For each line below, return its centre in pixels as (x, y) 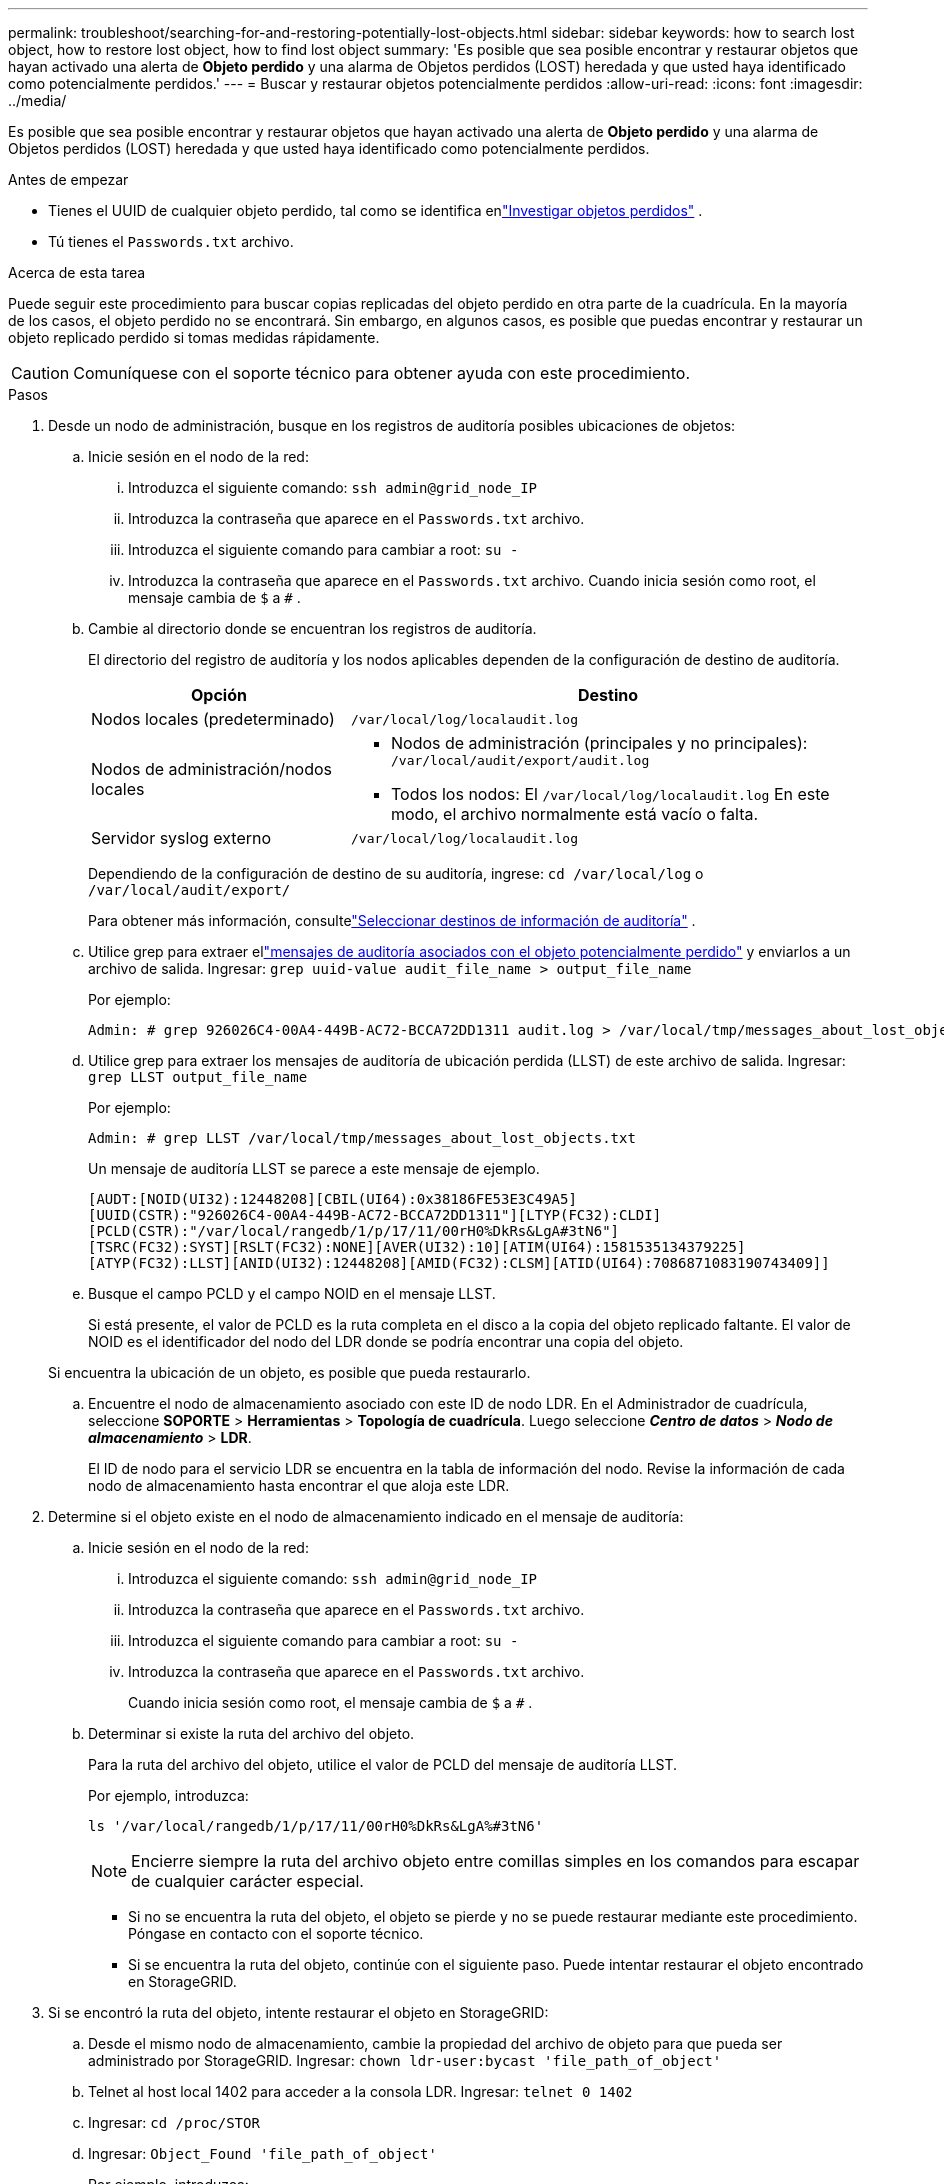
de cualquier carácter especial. (247, 1881)
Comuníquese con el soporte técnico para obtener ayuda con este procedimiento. (381, 373)
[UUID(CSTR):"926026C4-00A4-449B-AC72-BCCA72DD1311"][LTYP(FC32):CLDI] (375, 1215)
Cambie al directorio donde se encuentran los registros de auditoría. (312, 628)
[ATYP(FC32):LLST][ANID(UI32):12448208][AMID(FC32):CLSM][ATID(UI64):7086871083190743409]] (459, 1263)
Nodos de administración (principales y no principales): (599, 743)
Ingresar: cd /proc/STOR (174, 2122)
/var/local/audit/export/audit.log (520, 760)
